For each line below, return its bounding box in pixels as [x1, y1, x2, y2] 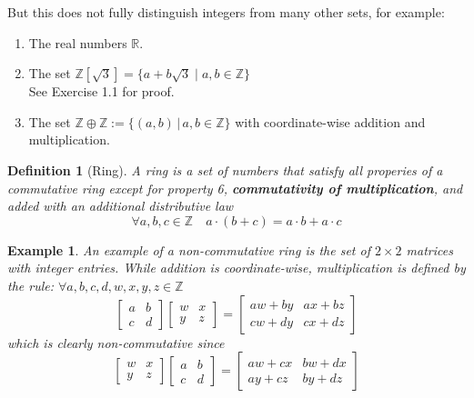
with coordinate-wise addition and [235, 112, 426, 131]
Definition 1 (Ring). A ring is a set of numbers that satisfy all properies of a [7, 160, 443, 179]
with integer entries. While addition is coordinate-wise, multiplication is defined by [7, 258, 466, 277]
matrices [406, 240, 453, 259]
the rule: [7, 275, 55, 294]
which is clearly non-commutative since [7, 333, 225, 352]
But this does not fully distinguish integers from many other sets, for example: [7, 3, 445, 21]
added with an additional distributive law [7, 196, 234, 215]
